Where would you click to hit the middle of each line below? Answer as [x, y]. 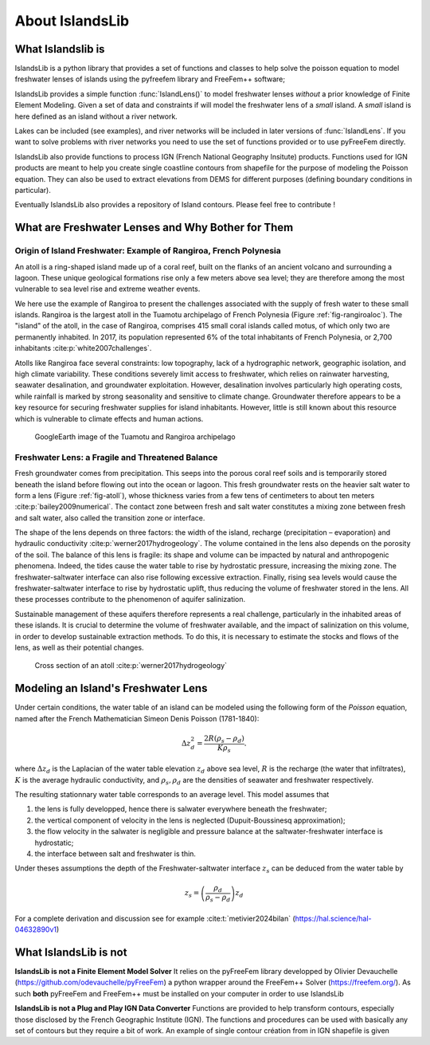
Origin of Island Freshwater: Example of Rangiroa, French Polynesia [148, 251]
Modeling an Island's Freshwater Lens [111, 688]
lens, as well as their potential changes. [79, 647]
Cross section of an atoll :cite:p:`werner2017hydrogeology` [131, 666]
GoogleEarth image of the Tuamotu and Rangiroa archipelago [135, 436]
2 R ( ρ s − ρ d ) [224, 739]
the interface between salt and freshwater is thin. [115, 854]
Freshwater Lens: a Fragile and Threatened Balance [116, 457]
